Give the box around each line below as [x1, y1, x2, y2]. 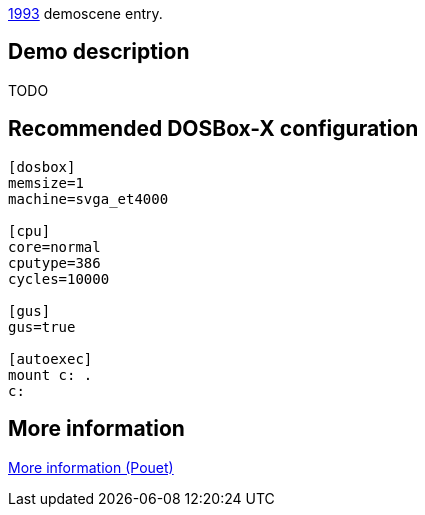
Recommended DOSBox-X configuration [8, 116, 419, 142]
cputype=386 [8, 254, 101, 271]
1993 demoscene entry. [8, 5, 163, 22]
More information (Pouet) [8, 458, 174, 476]
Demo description [8, 39, 190, 65]
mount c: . [8, 366, 93, 383]
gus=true [8, 318, 76, 335]
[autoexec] [8, 350, 93, 367]
